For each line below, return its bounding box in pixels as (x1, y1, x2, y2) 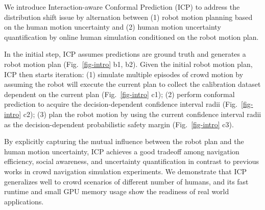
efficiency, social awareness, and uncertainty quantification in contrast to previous (4, 156, 259, 167)
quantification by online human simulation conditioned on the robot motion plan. (4, 31, 259, 42)
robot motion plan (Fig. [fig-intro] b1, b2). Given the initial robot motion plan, (4, 58, 253, 69)
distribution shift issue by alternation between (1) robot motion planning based (4, 11, 253, 22)
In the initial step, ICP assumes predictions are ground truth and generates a (4, 49, 246, 59)
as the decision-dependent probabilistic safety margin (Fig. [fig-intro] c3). (4, 119, 234, 129)
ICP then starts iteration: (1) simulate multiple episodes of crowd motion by (4, 68, 244, 79)
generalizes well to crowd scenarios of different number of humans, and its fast (4, 176, 249, 186)
